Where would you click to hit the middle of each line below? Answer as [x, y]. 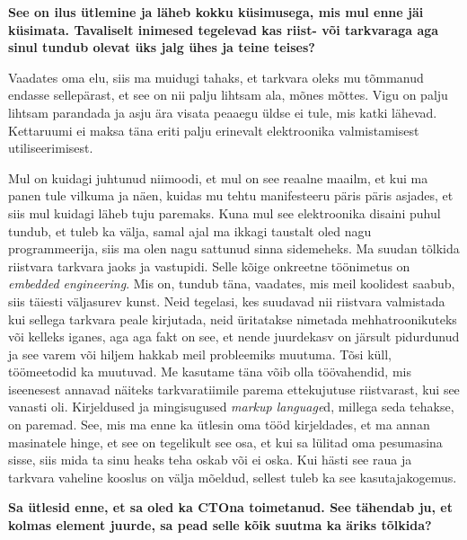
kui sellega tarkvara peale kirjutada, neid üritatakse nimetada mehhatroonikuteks [233, 319]
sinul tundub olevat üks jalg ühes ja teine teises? [162, 47]
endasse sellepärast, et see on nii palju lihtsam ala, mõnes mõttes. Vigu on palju [228, 95]
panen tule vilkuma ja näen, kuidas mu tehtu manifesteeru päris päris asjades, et [231, 195]
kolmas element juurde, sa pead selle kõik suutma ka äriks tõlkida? [220, 525]
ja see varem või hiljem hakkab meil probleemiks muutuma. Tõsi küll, [200, 354]
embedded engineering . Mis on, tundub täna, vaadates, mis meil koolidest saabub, [232, 283]
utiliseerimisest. [51, 148]
